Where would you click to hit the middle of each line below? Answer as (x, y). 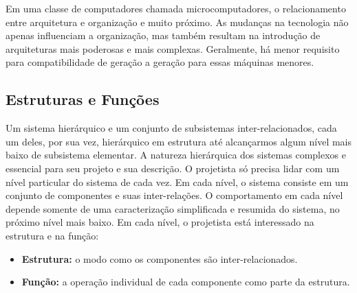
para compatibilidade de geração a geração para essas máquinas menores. (160, 62)
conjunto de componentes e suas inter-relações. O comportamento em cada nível (174, 195)
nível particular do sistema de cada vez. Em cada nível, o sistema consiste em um (177, 181)
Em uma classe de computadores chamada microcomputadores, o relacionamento (176, 8)
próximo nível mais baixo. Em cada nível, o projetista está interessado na (160, 222)
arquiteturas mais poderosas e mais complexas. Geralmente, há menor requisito (173, 48)
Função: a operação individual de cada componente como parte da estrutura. (186, 282)
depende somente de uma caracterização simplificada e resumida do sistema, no (173, 208)
